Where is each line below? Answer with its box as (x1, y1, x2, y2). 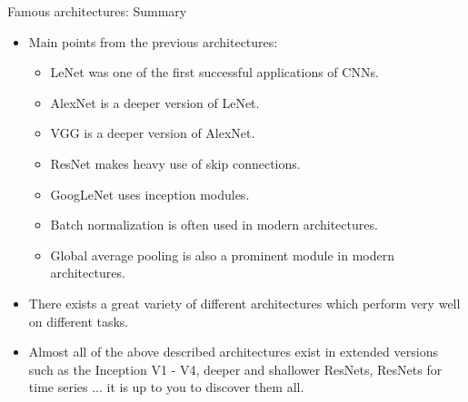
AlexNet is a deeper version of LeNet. (50, 93, 260, 112)
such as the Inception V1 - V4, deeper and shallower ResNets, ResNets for (28, 359, 443, 378)
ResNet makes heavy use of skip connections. (50, 153, 301, 172)
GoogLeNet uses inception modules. (50, 184, 250, 203)
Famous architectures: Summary (7, 2, 187, 20)
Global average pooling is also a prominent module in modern (50, 245, 394, 264)
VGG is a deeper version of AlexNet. (50, 123, 255, 142)
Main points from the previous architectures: (28, 32, 278, 51)
